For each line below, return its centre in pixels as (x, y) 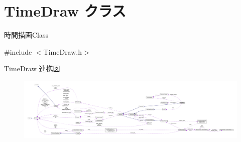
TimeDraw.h (63, 51)
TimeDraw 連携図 (32, 68)
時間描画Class (26, 35)
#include (18, 51)
